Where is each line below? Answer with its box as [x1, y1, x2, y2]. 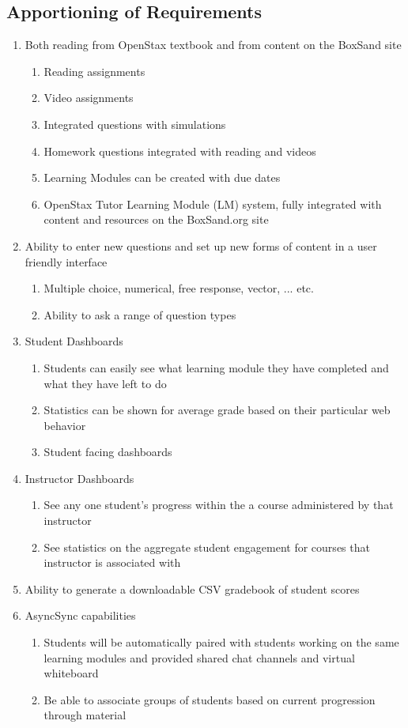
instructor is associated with [43, 554, 181, 571]
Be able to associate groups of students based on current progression [43, 691, 376, 707]
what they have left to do [43, 375, 167, 391]
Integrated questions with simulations [43, 115, 226, 132]
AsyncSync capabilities [25, 607, 136, 624]
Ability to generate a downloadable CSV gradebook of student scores [25, 580, 360, 597]
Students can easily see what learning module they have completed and [43, 359, 389, 375]
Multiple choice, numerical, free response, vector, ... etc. [43, 280, 314, 296]
